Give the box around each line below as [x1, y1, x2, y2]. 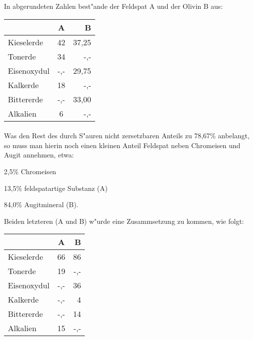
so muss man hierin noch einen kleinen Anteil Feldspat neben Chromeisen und [4, 140, 241, 150]
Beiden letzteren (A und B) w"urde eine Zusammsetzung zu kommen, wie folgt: [4, 216, 244, 226]
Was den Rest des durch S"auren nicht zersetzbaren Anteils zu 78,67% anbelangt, [4, 130, 250, 141]
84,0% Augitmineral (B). [4, 199, 78, 210]
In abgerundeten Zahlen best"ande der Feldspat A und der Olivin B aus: [4, 1, 223, 11]
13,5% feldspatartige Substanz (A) [4, 183, 108, 193]
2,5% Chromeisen [4, 166, 56, 176]
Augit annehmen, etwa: [4, 150, 74, 160]
